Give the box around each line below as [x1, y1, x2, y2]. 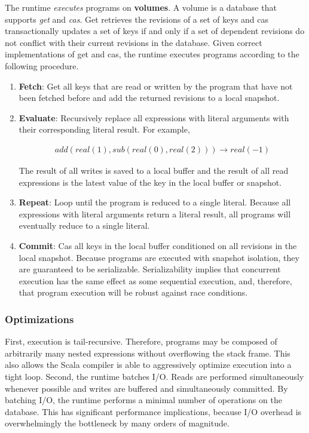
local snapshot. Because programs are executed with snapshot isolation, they [19, 251, 299, 263]
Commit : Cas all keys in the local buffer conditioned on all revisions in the [19, 239, 297, 251]
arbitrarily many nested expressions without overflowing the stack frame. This [5, 346, 290, 359]
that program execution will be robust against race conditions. [19, 286, 248, 299]
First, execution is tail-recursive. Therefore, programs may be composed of [5, 335, 277, 348]
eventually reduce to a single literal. [19, 219, 150, 232]
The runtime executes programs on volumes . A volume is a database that [5, 1, 277, 13]
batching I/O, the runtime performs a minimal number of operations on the [5, 394, 282, 406]
